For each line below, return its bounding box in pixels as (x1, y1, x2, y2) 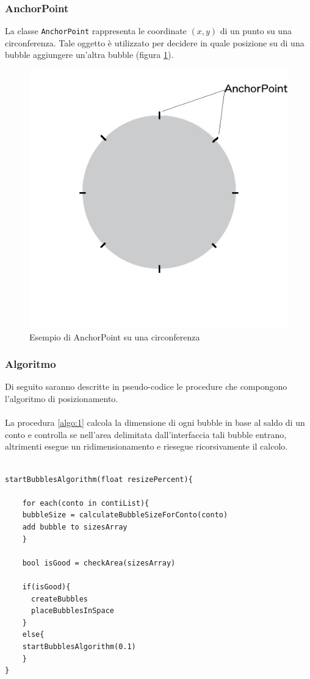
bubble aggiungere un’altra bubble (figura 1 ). (5, 48, 174, 61)
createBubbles (31, 594, 88, 603)
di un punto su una (220, 24, 292, 37)
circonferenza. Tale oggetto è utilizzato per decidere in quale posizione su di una (5, 36, 305, 49)
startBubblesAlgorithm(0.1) (22, 642, 136, 651)
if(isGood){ (22, 582, 71, 591)
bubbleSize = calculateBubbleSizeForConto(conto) (22, 511, 228, 520)
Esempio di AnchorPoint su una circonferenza (29, 330, 200, 343)
